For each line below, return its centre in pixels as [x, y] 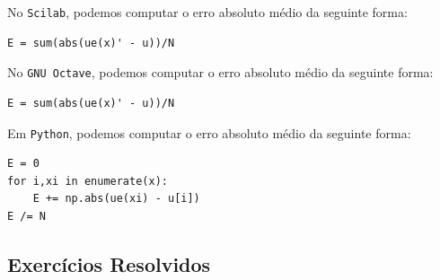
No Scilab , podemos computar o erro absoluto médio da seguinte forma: [207, 12]
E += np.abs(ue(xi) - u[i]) [116, 199]
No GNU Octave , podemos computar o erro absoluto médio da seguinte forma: [220, 72]
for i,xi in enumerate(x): [88, 181]
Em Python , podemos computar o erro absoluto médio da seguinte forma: [209, 132]
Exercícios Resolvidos [109, 263]
